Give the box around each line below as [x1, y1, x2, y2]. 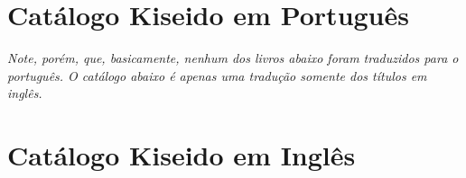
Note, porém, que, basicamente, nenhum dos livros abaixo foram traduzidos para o [7, 49, 459, 67]
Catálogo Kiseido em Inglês [7, 137, 356, 174]
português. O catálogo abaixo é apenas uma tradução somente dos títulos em [7, 66, 427, 85]
